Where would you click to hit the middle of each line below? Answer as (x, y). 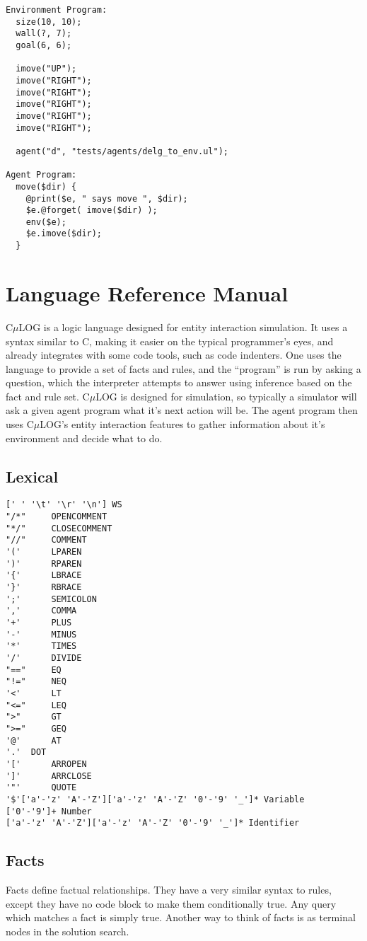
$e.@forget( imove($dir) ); (92, 210)
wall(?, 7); (44, 34)
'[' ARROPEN (46, 764)
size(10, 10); (49, 22)
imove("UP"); (46, 69)
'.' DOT (26, 752)
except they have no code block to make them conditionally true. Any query (171, 903)
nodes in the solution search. (68, 931)
